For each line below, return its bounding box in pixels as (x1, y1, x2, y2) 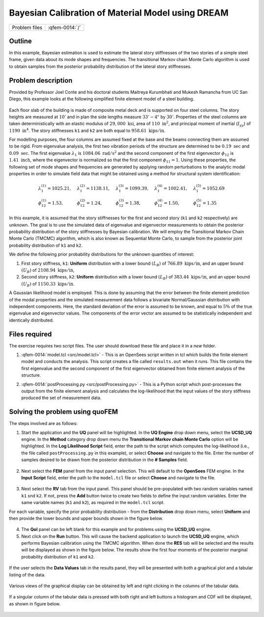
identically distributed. (9, 317, 54, 323)
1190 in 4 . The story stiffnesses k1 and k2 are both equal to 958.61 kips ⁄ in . (9, 127, 166, 133)
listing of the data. (9, 572, 46, 577)
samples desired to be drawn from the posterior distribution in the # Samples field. (21, 457, 188, 463)
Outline (9, 37, 32, 45)
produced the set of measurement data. (21, 395, 102, 401)
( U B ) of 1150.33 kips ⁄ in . (21, 281, 75, 288)
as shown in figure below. (9, 601, 61, 607)
